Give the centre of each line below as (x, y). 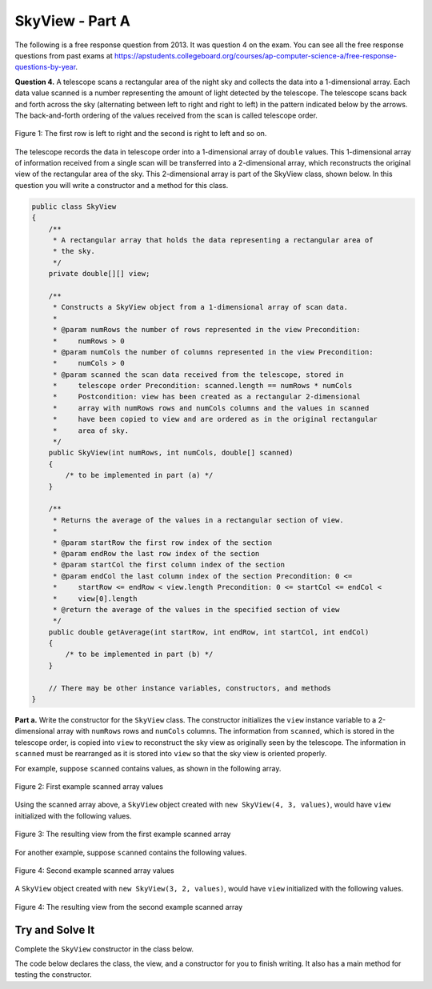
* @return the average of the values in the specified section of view (196, 609)
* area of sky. (91, 430)
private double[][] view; (99, 274)
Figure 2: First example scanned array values (89, 786)
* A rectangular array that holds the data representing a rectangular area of (213, 240)
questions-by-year (45, 67)
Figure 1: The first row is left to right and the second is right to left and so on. (141, 134)
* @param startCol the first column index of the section (169, 565)
